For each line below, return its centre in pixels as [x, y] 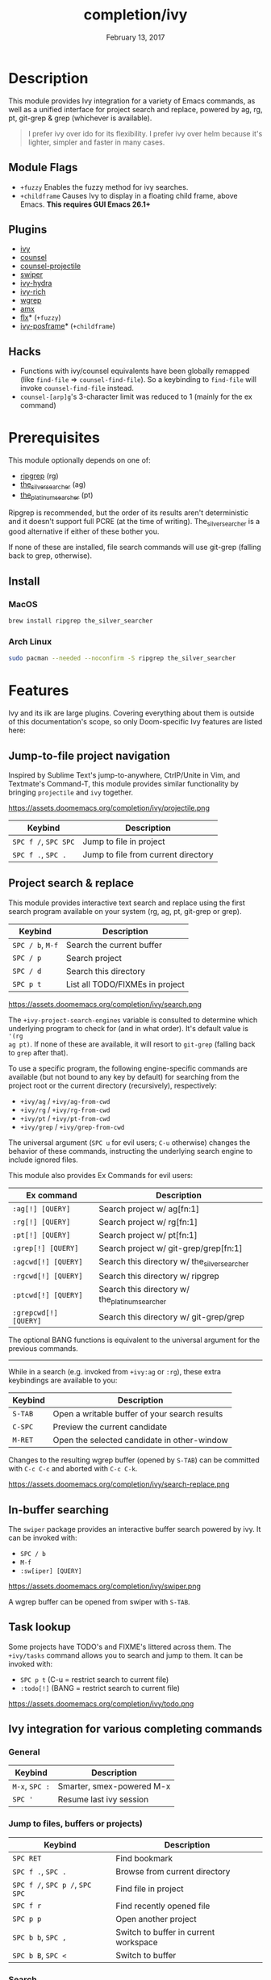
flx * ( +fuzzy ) [41, 317]
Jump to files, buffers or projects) [75, 1824]
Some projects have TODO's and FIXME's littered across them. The [120, 1647]
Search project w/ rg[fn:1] [148, 1222]
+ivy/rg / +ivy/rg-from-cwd [65, 1110]
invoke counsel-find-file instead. [77, 388]
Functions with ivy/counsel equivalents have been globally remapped [135, 371]
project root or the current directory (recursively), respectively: [113, 1085]
